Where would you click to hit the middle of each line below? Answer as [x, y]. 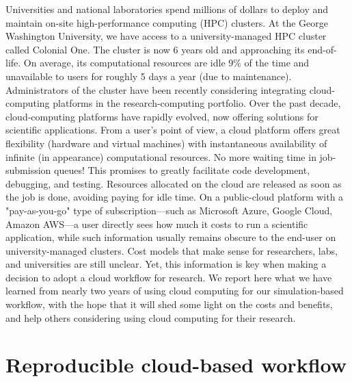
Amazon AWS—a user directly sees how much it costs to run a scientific [157, 224]
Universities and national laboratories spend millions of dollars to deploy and [167, 9]
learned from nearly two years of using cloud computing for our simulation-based [175, 291]
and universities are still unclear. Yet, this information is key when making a [166, 264]
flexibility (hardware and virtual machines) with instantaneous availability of [166, 143]
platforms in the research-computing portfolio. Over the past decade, [197, 103]
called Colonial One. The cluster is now [88, 49]
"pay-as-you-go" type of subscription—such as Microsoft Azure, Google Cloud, [169, 210]
